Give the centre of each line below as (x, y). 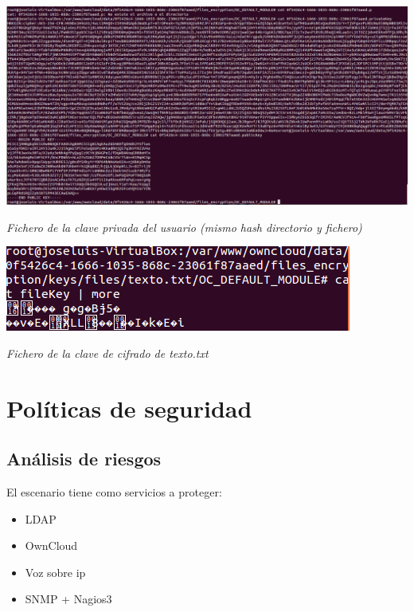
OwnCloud (51, 545)
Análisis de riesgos (84, 459)
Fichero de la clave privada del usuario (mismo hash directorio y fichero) (184, 227)
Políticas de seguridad (129, 408)
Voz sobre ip (55, 572)
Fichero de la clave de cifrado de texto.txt (107, 353)
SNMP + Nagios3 (68, 599)
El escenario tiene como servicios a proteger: (114, 492)
